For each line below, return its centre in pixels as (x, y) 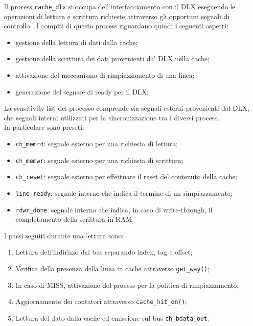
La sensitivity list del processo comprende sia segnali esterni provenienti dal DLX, (127, 108)
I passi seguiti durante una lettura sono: (64, 235)
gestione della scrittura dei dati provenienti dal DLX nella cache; (112, 58)
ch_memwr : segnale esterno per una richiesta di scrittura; (99, 160)
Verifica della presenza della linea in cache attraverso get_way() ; (112, 268)
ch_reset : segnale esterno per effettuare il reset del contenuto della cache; (126, 176)
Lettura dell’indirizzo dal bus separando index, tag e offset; (104, 252)
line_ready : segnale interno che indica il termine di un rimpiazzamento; (124, 193)
